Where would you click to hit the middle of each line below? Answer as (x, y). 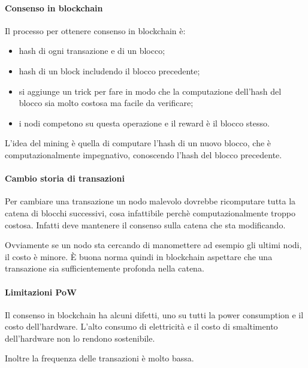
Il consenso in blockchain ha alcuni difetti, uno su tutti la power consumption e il (154, 314)
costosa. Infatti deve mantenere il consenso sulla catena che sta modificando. (145, 224)
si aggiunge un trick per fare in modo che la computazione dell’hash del (150, 91)
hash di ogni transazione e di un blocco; (92, 51)
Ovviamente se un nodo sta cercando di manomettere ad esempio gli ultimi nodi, (153, 245)
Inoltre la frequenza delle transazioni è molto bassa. (99, 358)
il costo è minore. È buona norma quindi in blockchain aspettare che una (139, 256)
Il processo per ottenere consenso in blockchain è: (95, 30)
